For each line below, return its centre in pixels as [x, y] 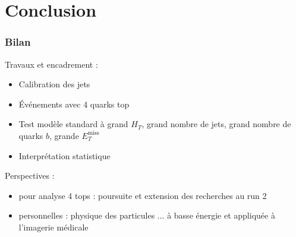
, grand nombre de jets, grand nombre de [216, 124]
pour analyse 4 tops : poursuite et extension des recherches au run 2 [143, 195]
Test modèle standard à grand [73, 124]
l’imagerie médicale [53, 227]
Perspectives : [30, 176]
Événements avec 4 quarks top [74, 104]
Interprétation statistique [64, 155]
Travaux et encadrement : [51, 64]
